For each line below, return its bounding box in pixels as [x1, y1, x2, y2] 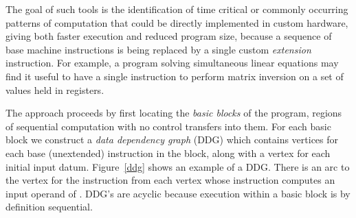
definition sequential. [5, 199, 93, 214]
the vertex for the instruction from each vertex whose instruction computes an [5, 173, 335, 187]
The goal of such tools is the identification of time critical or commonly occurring [5, 2, 348, 16]
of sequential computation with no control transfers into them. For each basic [5, 119, 331, 133]
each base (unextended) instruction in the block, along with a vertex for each [5, 145, 331, 160]
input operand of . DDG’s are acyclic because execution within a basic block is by [5, 186, 351, 200]
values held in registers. [5, 82, 104, 97]
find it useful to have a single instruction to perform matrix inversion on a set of [5, 69, 344, 83]
